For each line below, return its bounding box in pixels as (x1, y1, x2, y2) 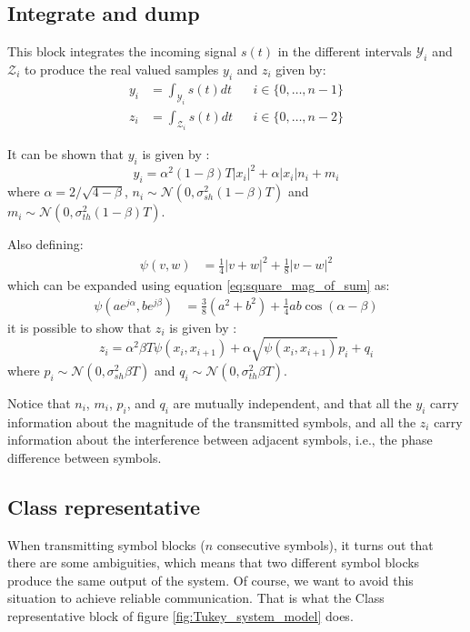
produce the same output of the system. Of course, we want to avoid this (7, 570, 414, 589)
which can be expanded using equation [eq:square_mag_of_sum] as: (7, 276, 390, 295)
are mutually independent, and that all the (173, 393, 412, 412)
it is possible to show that (7, 317, 152, 336)
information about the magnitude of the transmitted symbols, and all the (7, 412, 416, 431)
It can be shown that (7, 145, 125, 164)
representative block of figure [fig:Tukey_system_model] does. (7, 607, 354, 626)
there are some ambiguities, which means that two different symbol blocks (7, 553, 420, 572)
